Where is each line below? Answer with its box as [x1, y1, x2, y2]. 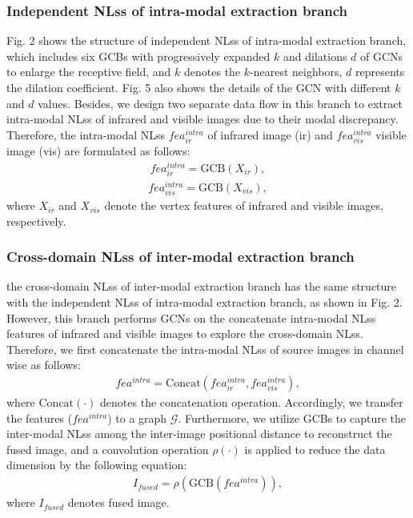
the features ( [6, 409, 73, 426]
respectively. [6, 212, 66, 229]
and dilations [283, 47, 347, 64]
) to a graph [107, 409, 167, 426]
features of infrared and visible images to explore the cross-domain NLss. [6, 325, 363, 342]
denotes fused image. [67, 494, 170, 511]
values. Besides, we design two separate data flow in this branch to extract [38, 94, 403, 111]
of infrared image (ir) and [207, 126, 333, 143]
